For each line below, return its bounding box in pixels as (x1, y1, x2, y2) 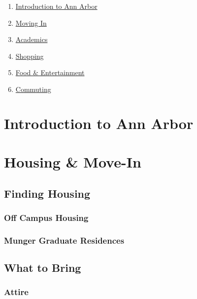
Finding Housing (4, 185, 91, 201)
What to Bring (4, 260, 81, 275)
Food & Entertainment (15, 67, 85, 78)
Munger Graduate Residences (4, 234, 125, 246)
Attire (4, 286, 29, 298)
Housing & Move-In (4, 152, 141, 172)
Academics (15, 34, 48, 44)
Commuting (15, 84, 51, 94)
